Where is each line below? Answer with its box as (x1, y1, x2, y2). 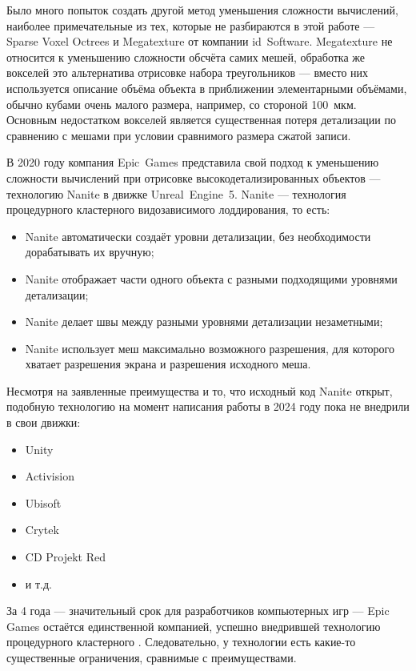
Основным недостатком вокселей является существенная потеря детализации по (6, 111, 396, 128)
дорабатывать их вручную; (25, 243, 154, 260)
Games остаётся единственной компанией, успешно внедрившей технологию (6, 617, 381, 634)
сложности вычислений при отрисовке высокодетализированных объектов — (6, 169, 381, 186)
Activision (25, 468, 74, 484)
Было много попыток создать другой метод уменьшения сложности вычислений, (6, 2, 398, 18)
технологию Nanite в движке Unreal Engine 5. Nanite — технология (6, 185, 346, 202)
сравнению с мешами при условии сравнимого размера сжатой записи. (6, 127, 351, 143)
